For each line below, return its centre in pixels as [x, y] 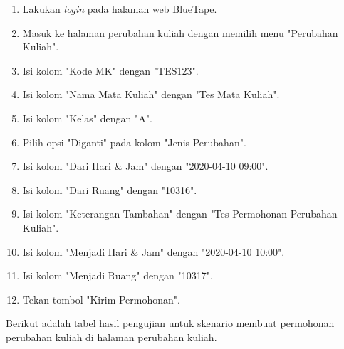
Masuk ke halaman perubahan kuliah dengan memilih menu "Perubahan [180, 32]
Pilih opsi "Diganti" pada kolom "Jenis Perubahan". [134, 142]
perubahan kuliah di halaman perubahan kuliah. [111, 337]
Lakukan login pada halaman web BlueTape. [120, 9]
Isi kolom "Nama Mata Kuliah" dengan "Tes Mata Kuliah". [151, 94]
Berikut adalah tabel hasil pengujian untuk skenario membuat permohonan [170, 323]
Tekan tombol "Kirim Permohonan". [101, 299]
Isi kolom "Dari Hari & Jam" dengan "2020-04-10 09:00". [145, 166]
